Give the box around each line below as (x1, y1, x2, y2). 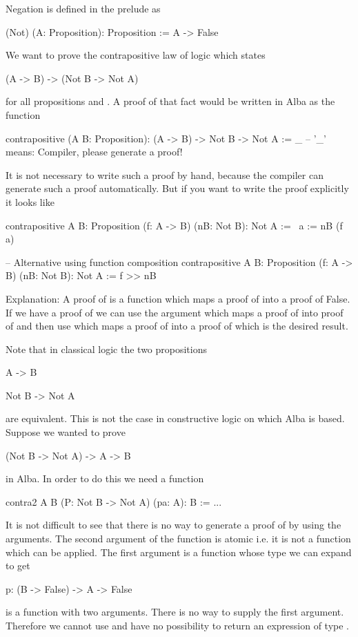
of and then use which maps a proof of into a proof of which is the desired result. (6, 318, 348, 333)
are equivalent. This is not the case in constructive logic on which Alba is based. (6, 411, 345, 426)
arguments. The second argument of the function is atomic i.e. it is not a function (6, 531, 351, 546)
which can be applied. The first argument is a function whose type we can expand (6, 544, 352, 559)
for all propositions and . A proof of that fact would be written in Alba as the (6, 94, 335, 108)
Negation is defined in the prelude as (6, 1, 161, 15)
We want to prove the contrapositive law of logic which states (6, 48, 266, 62)
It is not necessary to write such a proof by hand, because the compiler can (6, 167, 324, 182)
